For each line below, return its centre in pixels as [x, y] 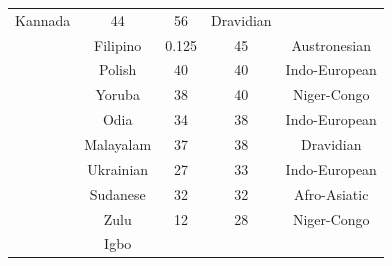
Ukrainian [118, 168]
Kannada [43, 19]
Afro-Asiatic [331, 193]
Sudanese [117, 193]
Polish [118, 69]
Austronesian [331, 44]
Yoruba [117, 94]
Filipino [118, 44]
